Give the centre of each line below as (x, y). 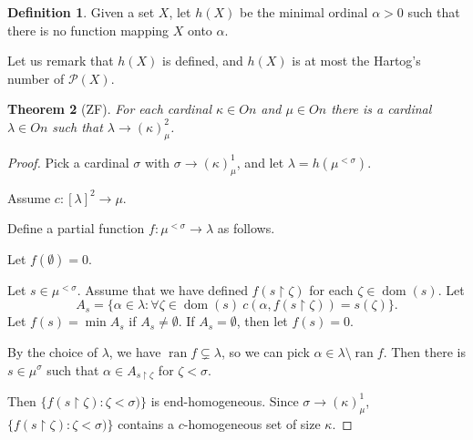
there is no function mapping (88, 30)
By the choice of (52, 351)
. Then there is (424, 351)
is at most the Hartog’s (356, 61)
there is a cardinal (381, 109)
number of (36, 78)
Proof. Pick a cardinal (68, 162)
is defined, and (203, 61)
